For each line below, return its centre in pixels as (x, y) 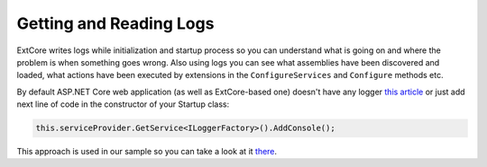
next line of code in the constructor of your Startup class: (123, 104)
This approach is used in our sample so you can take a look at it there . (147, 152)
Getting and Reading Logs (115, 23)
